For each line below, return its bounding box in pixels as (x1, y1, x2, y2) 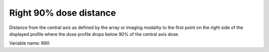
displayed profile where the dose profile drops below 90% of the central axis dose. (9, 31, 179, 37)
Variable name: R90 (9, 40, 50, 46)
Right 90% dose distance (9, 7, 117, 18)
